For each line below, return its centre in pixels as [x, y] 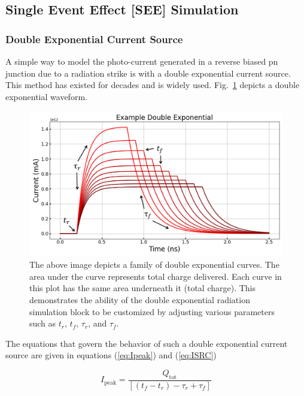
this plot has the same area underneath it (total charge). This [143, 288]
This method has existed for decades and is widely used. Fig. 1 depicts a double [153, 85]
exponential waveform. [46, 96]
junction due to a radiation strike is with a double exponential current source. [148, 73]
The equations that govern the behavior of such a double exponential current [147, 343]
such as [43, 323]
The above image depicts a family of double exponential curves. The [154, 264]
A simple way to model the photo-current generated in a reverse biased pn [142, 61]
